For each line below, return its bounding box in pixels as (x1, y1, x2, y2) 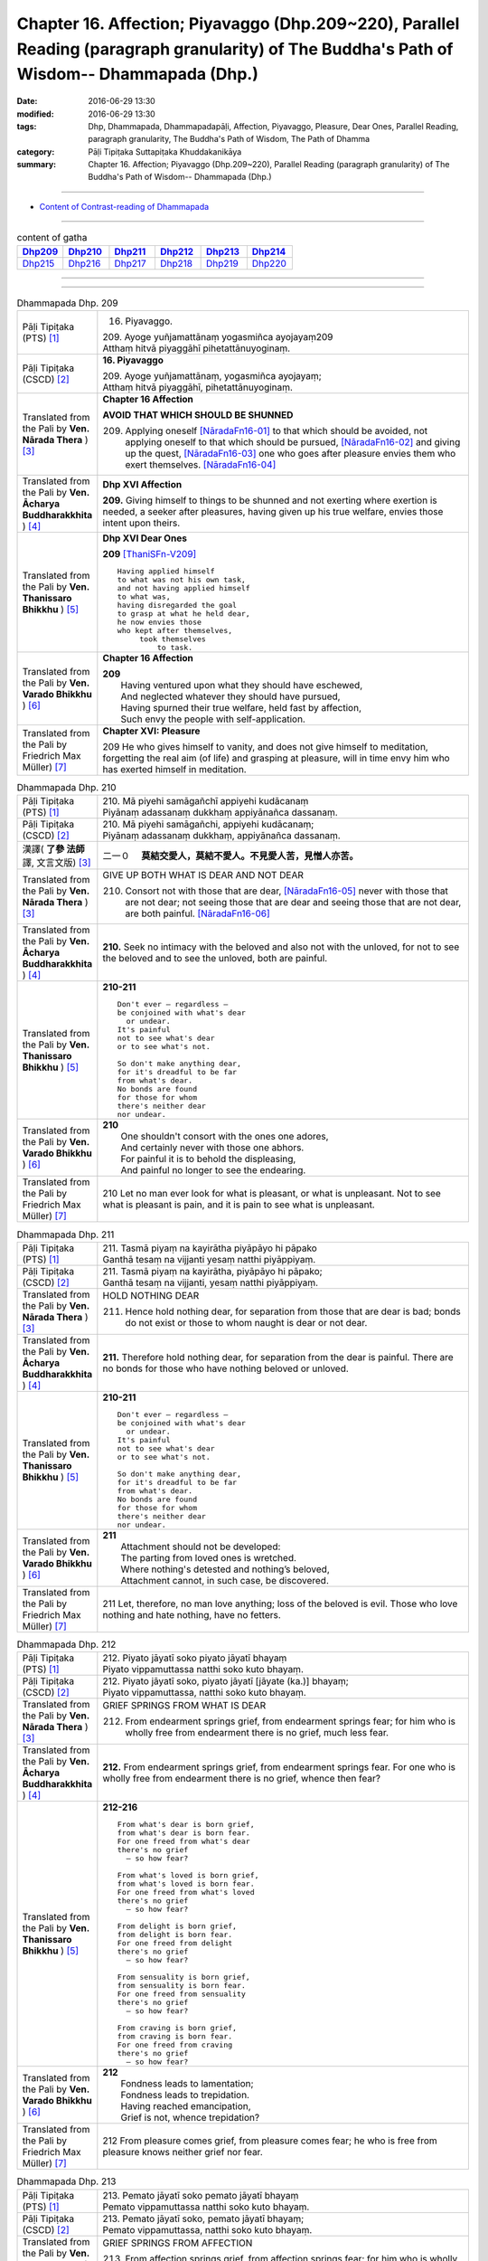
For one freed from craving (117, 2040, 233, 2050)
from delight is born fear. (117, 1930, 233, 1940)
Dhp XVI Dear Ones (102, 532, 187, 544)
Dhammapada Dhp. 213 (16, 2175, 117, 2188)
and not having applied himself (117, 583, 250, 593)
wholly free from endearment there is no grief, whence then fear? (102, 1773, 381, 1785)
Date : (16, 96, 38, 107)
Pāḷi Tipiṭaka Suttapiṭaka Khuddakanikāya (88, 146, 242, 157)
